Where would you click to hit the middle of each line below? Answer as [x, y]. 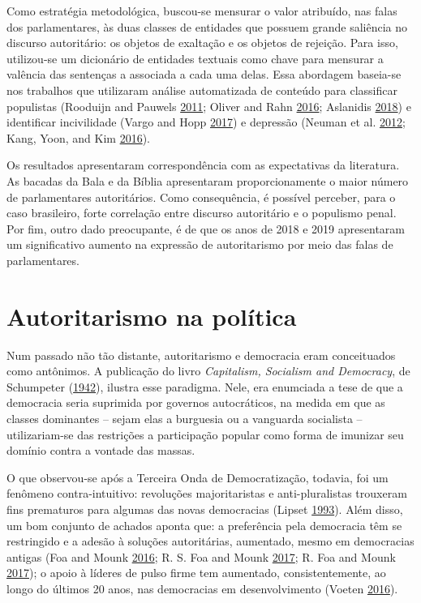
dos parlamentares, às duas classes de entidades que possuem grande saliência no [207, 26]
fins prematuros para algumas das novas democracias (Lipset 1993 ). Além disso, [205, 509]
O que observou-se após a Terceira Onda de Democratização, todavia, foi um [198, 477]
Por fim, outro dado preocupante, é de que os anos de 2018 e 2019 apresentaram [206, 228]
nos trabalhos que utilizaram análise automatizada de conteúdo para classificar [202, 90]
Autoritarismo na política [152, 316]
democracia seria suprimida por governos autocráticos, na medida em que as [196, 402]
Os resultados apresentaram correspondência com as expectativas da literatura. [203, 165]
